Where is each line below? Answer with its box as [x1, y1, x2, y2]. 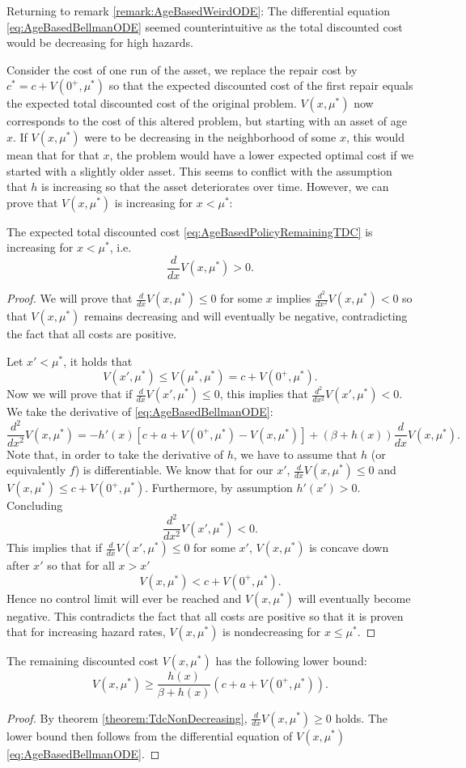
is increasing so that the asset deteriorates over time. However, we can [41, 178, 389, 195]
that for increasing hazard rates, [6, 623, 166, 640]
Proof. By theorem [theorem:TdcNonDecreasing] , [6, 709, 248, 726]
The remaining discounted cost [6, 652, 159, 669]
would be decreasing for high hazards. [6, 34, 193, 51]
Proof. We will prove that [6, 290, 133, 307]
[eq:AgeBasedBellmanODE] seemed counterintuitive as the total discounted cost [6, 18, 403, 35]
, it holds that [63, 352, 133, 369]
